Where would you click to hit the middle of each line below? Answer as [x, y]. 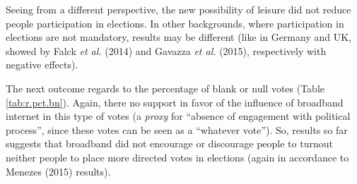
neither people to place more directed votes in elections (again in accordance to [177, 157]
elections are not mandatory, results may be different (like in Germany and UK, [178, 37]
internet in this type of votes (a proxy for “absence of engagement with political [178, 116]
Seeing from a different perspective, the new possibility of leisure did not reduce [178, 9]
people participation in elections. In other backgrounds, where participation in [175, 23]
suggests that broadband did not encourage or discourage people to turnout [169, 143]
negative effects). [42, 65]
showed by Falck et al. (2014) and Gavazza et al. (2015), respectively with [166, 50]
